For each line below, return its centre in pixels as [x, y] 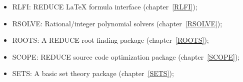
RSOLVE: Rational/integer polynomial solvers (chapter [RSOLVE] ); [117, 23]
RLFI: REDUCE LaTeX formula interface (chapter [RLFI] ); [105, 6]
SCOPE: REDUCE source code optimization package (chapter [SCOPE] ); [126, 56]
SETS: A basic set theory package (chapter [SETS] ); [93, 73]
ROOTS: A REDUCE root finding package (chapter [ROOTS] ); [110, 40]
